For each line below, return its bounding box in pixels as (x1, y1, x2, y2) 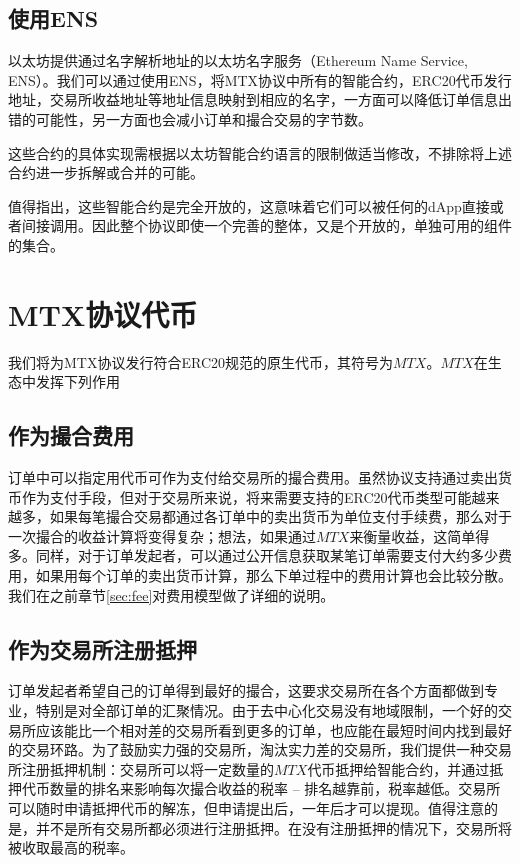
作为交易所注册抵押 (8, 633, 197, 664)
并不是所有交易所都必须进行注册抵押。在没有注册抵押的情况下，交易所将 (35, 817, 512, 838)
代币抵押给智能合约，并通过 (307, 758, 490, 779)
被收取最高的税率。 (8, 837, 134, 858)
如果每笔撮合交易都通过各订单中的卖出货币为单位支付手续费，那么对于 (49, 506, 512, 527)
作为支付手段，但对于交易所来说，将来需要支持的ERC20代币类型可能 (21, 486, 472, 507)
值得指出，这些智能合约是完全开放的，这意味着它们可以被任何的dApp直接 (8, 195, 490, 216)
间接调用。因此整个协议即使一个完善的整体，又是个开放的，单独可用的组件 (21, 215, 512, 236)
